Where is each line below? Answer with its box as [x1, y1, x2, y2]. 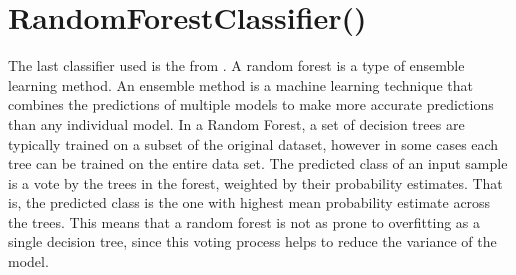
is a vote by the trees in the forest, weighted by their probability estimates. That [8, 172, 503, 193]
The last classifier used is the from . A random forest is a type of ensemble [8, 55, 465, 76]
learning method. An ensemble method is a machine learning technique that [8, 74, 473, 95]
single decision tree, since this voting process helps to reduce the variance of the [8, 231, 497, 252]
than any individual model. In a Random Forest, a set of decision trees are [8, 113, 465, 134]
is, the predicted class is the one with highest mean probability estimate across [8, 192, 491, 213]
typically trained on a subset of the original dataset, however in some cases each [8, 133, 499, 154]
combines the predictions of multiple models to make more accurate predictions [8, 94, 494, 115]
